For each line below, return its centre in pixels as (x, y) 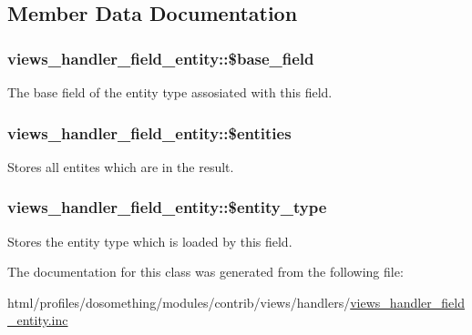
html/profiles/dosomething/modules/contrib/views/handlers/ (179, 302)
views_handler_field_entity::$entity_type (167, 207)
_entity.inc (38, 320)
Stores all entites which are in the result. (121, 166)
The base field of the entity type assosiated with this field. (170, 92)
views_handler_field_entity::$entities (149, 132)
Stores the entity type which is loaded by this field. (150, 241)
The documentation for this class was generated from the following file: (205, 272)
